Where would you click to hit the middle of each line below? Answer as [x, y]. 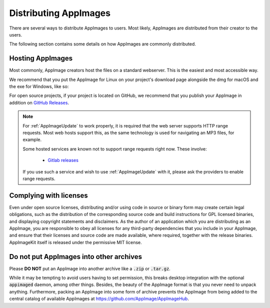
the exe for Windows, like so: [39, 86]
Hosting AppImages [41, 58]
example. [32, 139]
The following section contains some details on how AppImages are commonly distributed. [102, 44]
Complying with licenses [49, 195]
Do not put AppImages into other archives [76, 257]
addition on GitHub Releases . [39, 102]
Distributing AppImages [60, 13]
